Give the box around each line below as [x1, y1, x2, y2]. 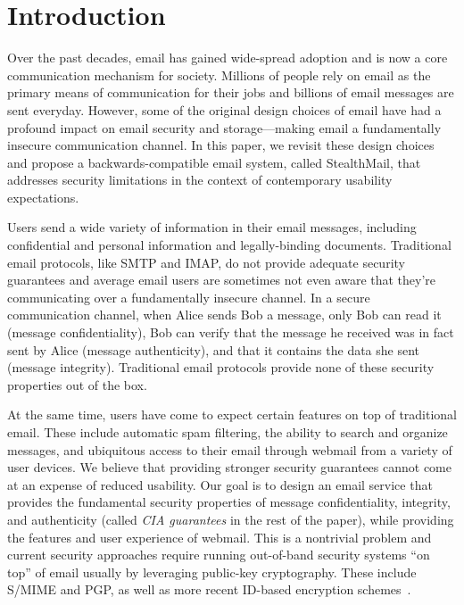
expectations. [7, 187, 79, 206]
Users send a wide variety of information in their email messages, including [7, 218, 417, 236]
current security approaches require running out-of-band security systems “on [7, 545, 430, 564]
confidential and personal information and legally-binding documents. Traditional [7, 236, 452, 254]
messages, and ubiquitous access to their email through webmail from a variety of [7, 440, 452, 459]
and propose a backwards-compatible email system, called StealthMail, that [7, 153, 421, 171]
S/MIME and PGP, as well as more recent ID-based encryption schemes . [7, 580, 411, 599]
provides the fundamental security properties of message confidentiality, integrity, [7, 493, 451, 511]
